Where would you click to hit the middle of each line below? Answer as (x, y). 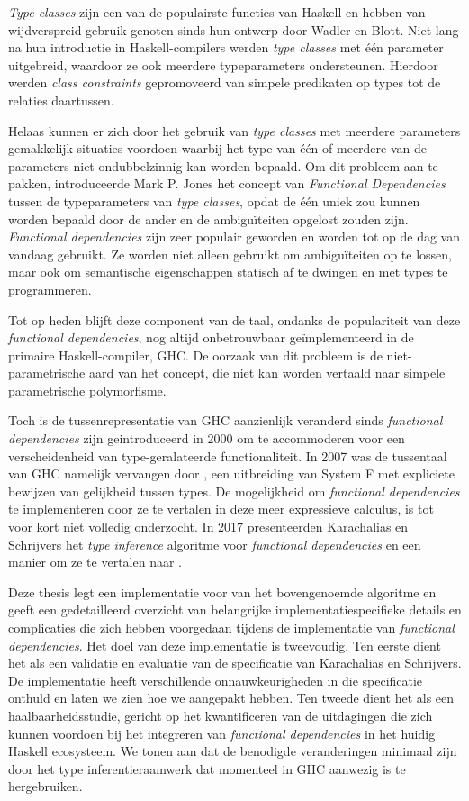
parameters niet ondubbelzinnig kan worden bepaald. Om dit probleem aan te (223, 165)
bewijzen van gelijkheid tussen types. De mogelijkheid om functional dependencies (234, 491)
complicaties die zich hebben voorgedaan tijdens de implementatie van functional (231, 627)
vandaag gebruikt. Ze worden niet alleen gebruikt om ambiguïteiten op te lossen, (230, 254)
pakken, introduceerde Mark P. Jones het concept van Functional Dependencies (227, 183)
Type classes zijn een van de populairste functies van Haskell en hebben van (217, 12)
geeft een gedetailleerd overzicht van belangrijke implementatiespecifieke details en (235, 610)
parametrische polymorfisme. (87, 390)
